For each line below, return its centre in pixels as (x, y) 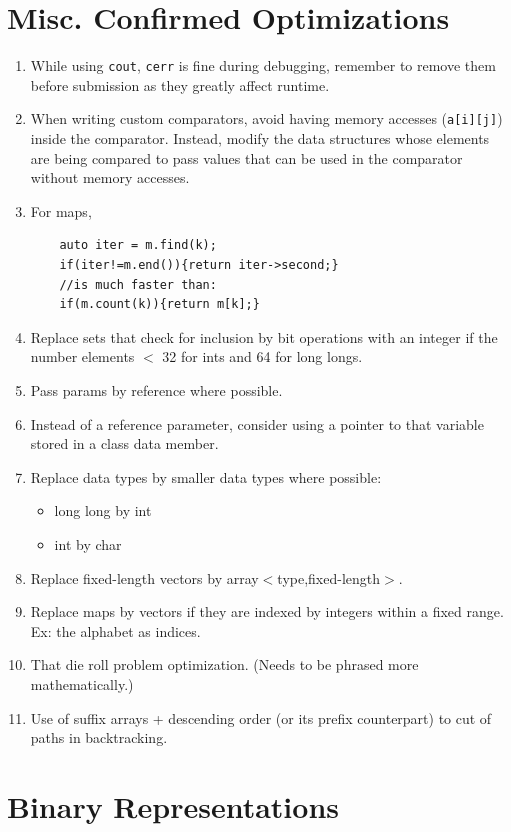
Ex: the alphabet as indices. (115, 630)
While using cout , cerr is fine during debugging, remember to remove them (263, 65)
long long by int (103, 510)
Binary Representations (173, 805)
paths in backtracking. (99, 737)
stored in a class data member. (124, 443)
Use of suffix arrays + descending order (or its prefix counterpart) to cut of (261, 717)
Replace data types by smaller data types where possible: (206, 476)
